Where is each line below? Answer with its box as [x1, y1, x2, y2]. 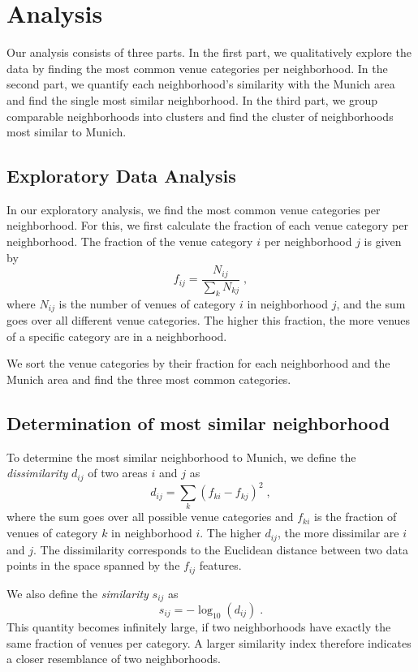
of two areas [88, 464, 148, 481]
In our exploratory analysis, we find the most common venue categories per [6, 200, 381, 218]
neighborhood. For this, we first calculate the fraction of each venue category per [6, 217, 408, 234]
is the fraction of [314, 508, 397, 525]
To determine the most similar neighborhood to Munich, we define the [6, 448, 356, 465]
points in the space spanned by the [6, 557, 180, 574]
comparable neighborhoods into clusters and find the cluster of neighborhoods [6, 107, 394, 124]
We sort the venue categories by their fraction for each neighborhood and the [6, 355, 390, 372]
